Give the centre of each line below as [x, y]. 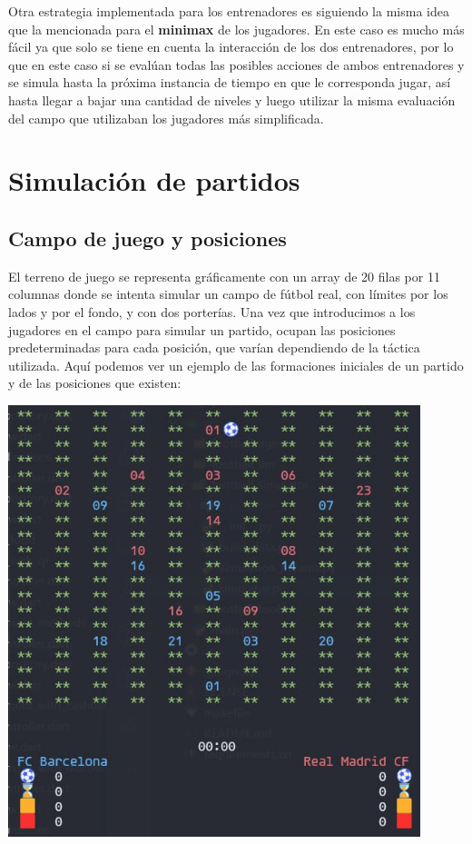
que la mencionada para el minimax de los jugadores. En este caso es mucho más [236, 29]
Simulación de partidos [154, 180]
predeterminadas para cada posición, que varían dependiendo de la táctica [214, 348]
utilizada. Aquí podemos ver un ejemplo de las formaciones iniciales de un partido [236, 365]
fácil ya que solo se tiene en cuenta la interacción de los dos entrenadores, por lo [231, 47]
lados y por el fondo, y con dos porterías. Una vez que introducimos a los [212, 311]
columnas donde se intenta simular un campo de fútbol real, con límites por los [228, 294]
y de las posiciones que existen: [95, 383]
